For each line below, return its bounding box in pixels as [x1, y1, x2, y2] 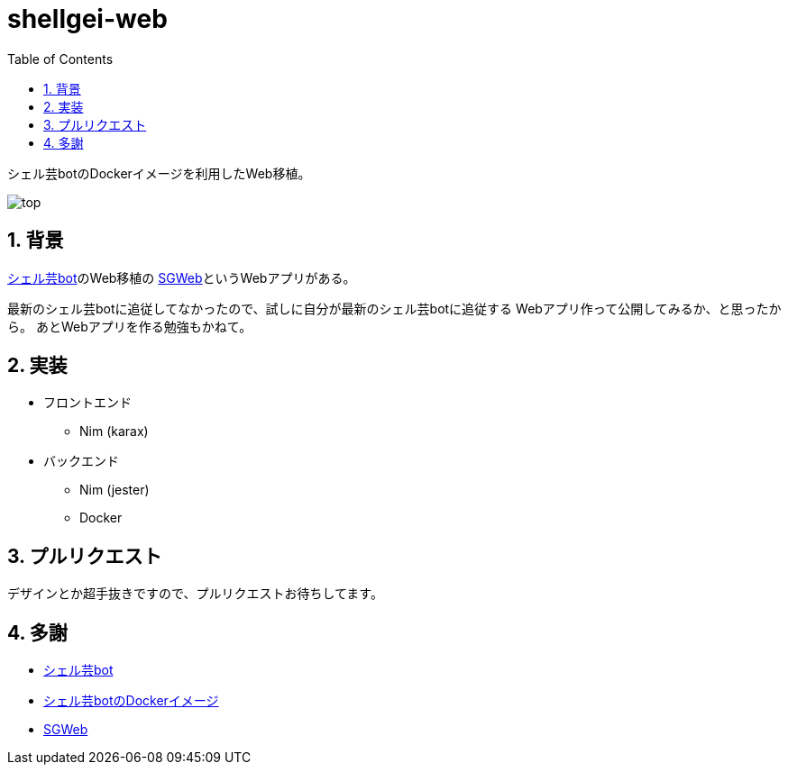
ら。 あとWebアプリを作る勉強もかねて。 [7, 318, 252, 334]
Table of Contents [7, 50, 114, 67]
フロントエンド [43, 395, 132, 411]
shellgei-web [7, 4, 168, 34]
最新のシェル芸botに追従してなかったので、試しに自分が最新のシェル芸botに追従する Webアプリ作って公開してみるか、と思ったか [7, 300, 782, 316]
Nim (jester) [79, 482, 150, 498]
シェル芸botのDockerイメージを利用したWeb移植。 [7, 165, 311, 181]
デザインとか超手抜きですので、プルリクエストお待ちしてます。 [7, 586, 383, 602]
